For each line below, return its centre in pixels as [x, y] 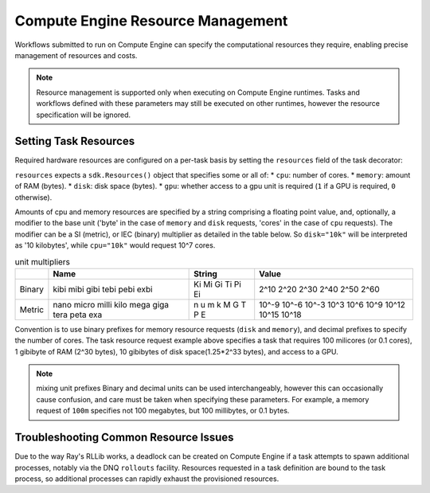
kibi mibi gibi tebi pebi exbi [103, 289]
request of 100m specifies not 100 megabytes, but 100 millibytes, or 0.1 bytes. [163, 411]
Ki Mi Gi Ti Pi [218, 284]
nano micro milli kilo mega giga [111, 304]
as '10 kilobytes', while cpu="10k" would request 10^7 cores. [115, 245]
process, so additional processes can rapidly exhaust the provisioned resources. [147, 479]
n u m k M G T [220, 304]
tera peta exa [78, 315]
